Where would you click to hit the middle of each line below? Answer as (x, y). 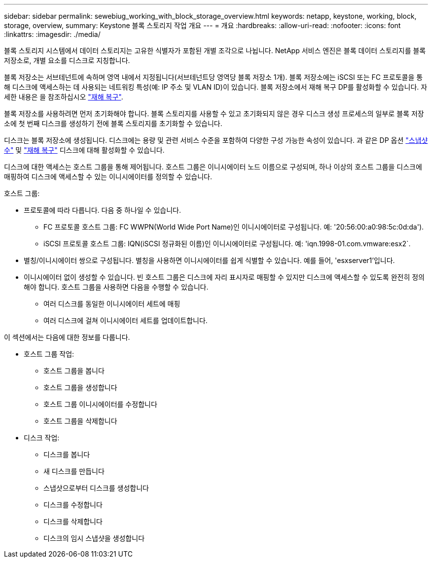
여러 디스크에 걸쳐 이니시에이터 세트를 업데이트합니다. (126, 320)
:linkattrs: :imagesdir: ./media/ (52, 34)
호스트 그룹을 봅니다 (74, 371)
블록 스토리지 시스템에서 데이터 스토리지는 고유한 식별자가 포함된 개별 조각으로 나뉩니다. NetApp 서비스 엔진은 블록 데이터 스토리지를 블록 (215, 50)
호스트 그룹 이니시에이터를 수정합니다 (100, 404)
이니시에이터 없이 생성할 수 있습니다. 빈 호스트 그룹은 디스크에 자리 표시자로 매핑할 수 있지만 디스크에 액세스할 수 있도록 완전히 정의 (224, 277)
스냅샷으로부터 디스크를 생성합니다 (96, 488)
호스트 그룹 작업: (49, 354)
